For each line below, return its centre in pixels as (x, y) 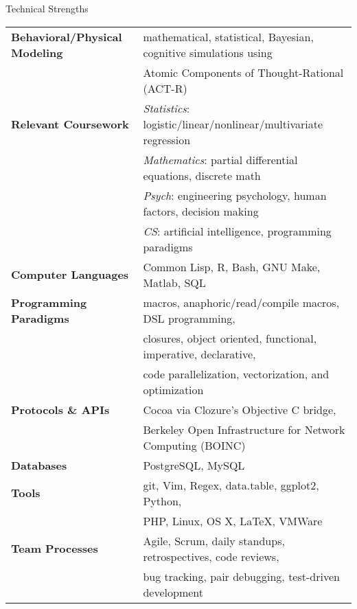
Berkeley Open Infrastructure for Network (244, 429)
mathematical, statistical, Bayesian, (228, 36)
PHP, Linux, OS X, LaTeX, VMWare (233, 520)
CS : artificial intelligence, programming (237, 231)
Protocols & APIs (60, 409)
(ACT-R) (165, 88)
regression (167, 139)
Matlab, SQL (174, 282)
